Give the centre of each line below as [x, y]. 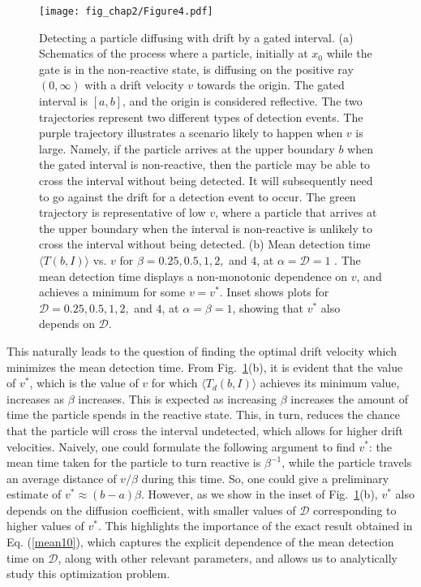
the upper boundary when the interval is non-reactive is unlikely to [206, 228]
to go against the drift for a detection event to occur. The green [198, 196]
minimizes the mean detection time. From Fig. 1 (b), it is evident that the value [205, 367]
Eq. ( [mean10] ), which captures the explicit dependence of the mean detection [200, 542]
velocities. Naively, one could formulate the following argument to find [181, 446]
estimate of [34, 494]
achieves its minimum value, [330, 383]
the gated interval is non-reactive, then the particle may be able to [205, 164]
